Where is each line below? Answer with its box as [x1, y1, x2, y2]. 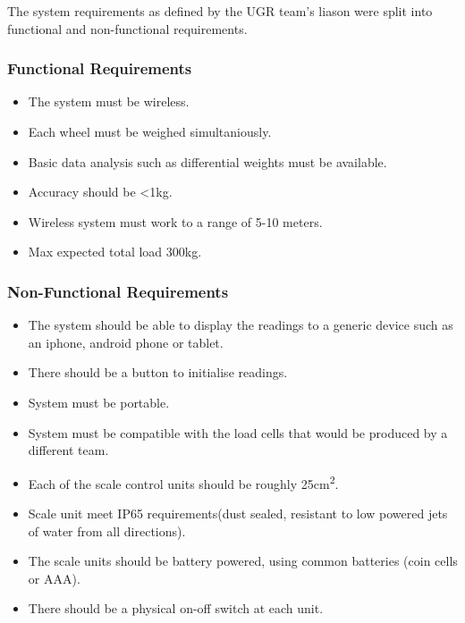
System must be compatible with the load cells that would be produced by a [28, 423, 448, 442]
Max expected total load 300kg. [28, 242, 202, 261]
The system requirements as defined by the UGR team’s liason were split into [7, 2, 433, 20]
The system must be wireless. [28, 92, 190, 111]
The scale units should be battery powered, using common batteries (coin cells [28, 551, 458, 570]
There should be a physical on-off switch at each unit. [28, 599, 324, 618]
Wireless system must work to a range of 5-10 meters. [28, 212, 323, 231]
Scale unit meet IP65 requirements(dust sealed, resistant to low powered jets [28, 504, 448, 522]
